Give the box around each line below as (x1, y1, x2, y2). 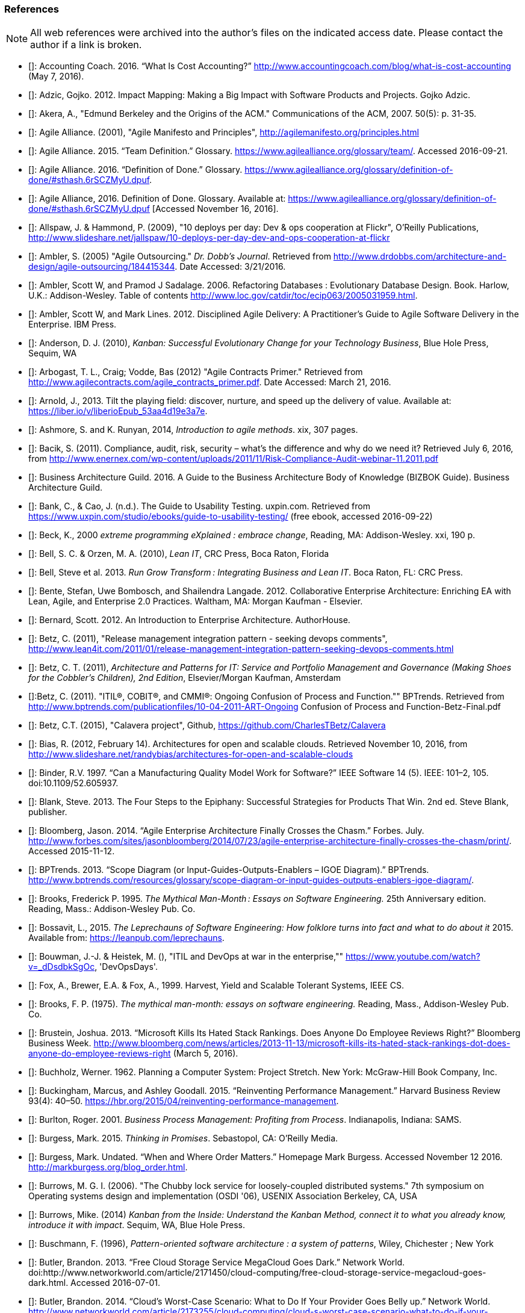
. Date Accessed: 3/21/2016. (175, 261, 286, 272)
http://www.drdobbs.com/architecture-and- (333, 251, 507, 262)
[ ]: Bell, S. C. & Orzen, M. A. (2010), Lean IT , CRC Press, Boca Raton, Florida (28, 548, 329, 559)
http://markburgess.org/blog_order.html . (28, 1162, 188, 1173)
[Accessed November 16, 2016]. (152, 203, 279, 214)
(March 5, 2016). (173, 1048, 238, 1059)
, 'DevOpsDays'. (95, 961, 158, 972)
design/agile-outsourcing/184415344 (28, 261, 175, 272)
